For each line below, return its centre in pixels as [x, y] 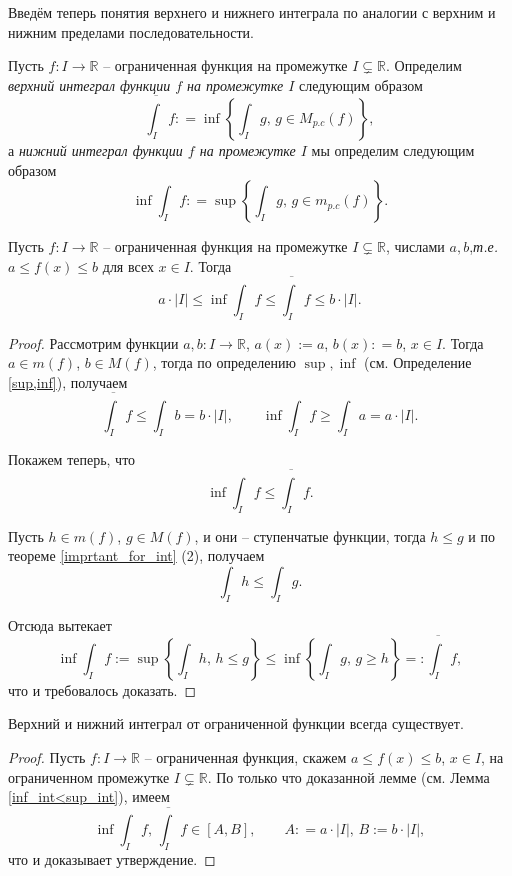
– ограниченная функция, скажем [245, 757]
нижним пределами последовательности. [131, 31]
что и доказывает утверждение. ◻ [112, 859]
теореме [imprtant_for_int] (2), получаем [136, 555]
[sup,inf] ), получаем [68, 381]
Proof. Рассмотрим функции [93, 342]
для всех [128, 265]
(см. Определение [418, 362]
